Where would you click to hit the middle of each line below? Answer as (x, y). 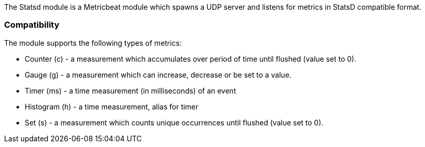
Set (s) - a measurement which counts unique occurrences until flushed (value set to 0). (174, 122)
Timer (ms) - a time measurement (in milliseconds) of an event (130, 90)
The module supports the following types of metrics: (93, 43)
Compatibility (32, 25)
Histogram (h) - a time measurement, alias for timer (112, 106)
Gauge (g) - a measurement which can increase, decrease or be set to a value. (158, 75)
